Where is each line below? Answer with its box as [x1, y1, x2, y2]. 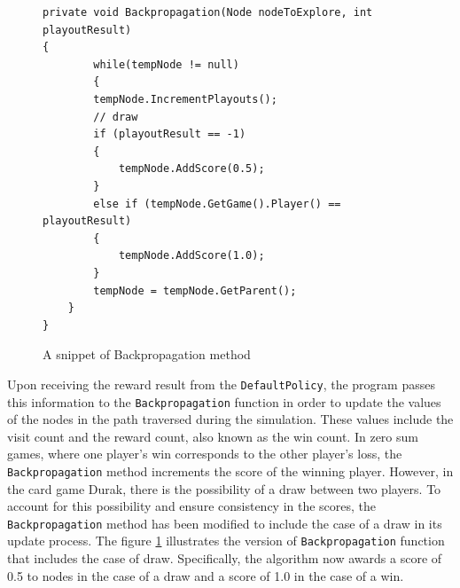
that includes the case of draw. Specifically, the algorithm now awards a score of [7, 549, 442, 568]
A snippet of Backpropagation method [43, 345, 251, 364]
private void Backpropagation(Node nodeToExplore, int [43, 6, 373, 19]
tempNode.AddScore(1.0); [118, 249, 265, 263]
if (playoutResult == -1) [93, 128, 246, 141]
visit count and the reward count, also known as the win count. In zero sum [7, 427, 418, 445]
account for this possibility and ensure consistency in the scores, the [7, 497, 377, 515]
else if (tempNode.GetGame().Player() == [93, 197, 341, 210]
